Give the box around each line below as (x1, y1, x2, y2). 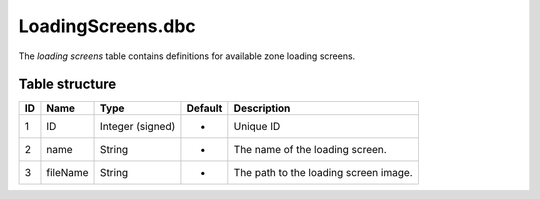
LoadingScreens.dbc (18, 15, 197, 37)
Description (233, 101, 291, 115)
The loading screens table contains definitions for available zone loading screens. (18, 50, 356, 62)
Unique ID (233, 120, 281, 134)
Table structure (18, 76, 117, 93)
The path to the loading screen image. (233, 166, 414, 180)
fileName (46, 166, 89, 180)
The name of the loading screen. (233, 143, 387, 157)
